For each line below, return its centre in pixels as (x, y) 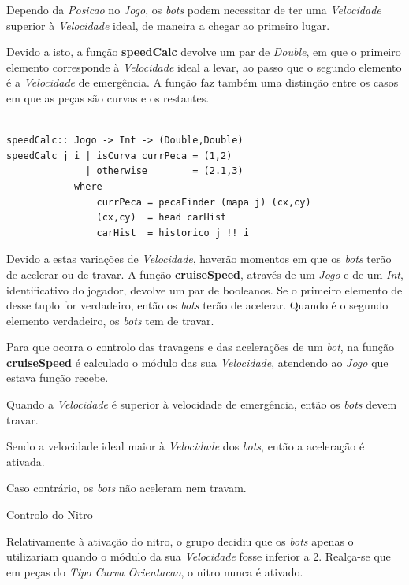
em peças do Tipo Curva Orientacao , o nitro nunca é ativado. (155, 571)
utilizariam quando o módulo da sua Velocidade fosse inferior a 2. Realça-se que (199, 556)
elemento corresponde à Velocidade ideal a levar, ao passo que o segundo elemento (204, 67)
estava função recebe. (58, 378)
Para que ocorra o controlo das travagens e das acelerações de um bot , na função (200, 347)
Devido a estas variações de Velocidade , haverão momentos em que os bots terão (199, 259)
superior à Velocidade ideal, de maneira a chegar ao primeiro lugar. (168, 25)
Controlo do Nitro (50, 515)
